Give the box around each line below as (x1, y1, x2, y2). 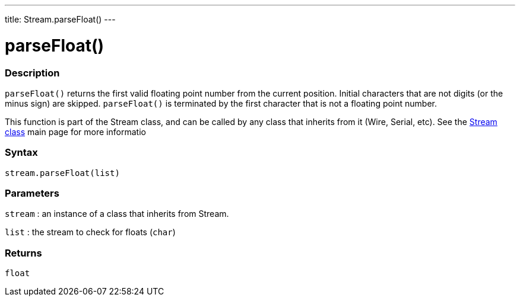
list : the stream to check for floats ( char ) (5, 227, 176, 238)
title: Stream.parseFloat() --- (5, 14, 116, 24)
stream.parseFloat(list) (5, 168, 120, 178)
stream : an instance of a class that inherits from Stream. (5, 209, 229, 219)
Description (5, 66, 60, 79)
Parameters (5, 187, 59, 199)
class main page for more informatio (5, 126, 146, 137)
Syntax (5, 146, 38, 159)
